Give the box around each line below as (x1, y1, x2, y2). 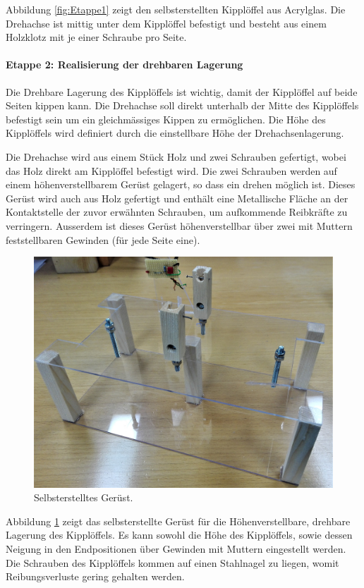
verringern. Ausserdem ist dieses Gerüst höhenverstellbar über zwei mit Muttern (6, 218, 353, 233)
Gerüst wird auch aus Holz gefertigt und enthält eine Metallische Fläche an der (6, 190, 348, 205)
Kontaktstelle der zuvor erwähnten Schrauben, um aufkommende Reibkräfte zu (6, 204, 348, 219)
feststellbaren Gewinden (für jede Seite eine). (6, 232, 200, 247)
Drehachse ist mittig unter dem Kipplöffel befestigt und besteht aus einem (6, 16, 327, 30)
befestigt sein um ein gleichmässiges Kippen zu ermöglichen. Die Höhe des (6, 111, 326, 126)
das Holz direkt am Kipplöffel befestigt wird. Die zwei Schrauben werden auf (6, 163, 337, 178)
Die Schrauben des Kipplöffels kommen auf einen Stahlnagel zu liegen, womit (6, 555, 339, 570)
